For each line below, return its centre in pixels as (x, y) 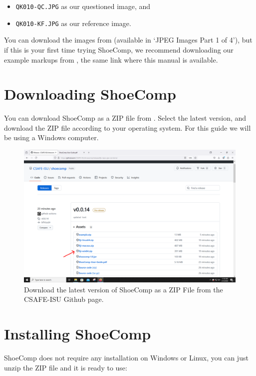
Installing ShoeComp (78, 333)
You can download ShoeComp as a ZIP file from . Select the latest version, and (125, 118)
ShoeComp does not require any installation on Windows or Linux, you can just (126, 357)
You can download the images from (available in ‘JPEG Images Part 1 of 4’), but (128, 40)
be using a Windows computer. (51, 137)
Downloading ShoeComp (90, 94)
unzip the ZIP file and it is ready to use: (66, 367)
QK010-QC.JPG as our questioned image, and (83, 6)
